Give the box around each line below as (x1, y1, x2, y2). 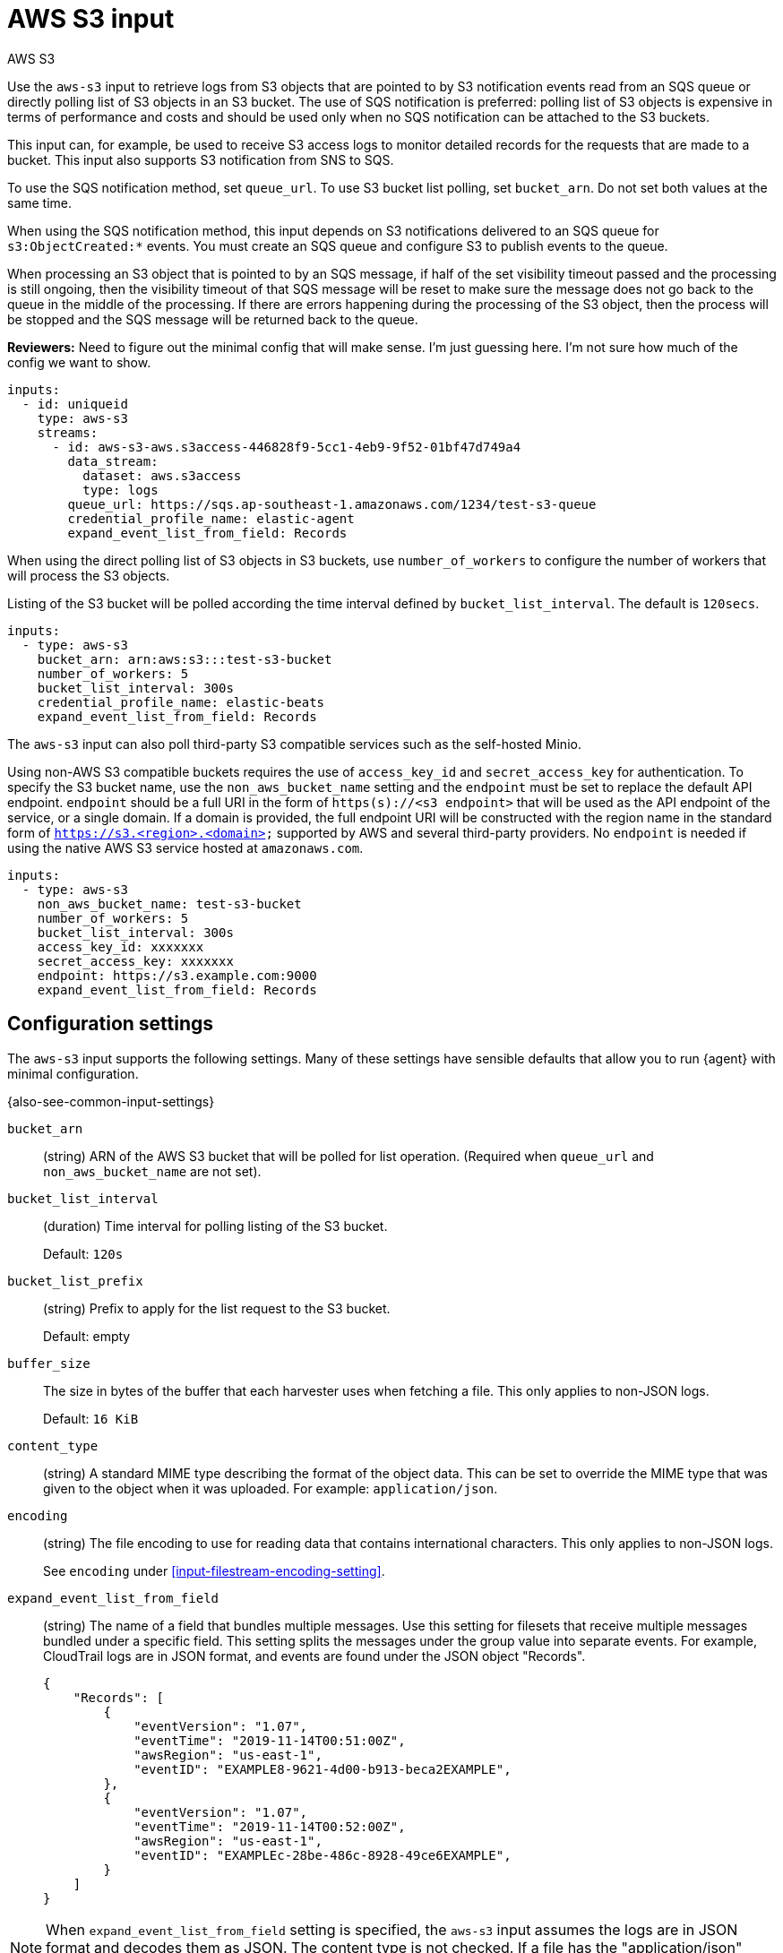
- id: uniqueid (22, 396, 128, 411)
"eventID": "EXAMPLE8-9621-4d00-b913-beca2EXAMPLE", (133, 1761, 512, 1777)
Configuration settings (7, 1012, 214, 1036)
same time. (7, 194, 73, 211)
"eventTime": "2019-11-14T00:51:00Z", (133, 1733, 406, 1748)
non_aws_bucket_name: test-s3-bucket (37, 896, 302, 911)
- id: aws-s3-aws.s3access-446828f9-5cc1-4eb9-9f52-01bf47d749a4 (52, 439, 521, 454)
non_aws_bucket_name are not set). (43, 1163, 262, 1179)
